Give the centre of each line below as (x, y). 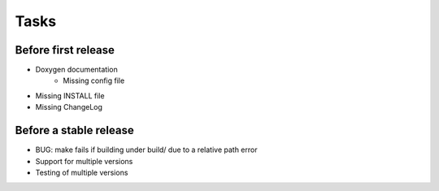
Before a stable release (74, 130)
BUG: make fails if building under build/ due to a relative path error (146, 150)
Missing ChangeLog (69, 107)
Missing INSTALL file (70, 95)
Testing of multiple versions (82, 172)
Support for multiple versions (84, 161)
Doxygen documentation (76, 70)
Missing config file (94, 80)
